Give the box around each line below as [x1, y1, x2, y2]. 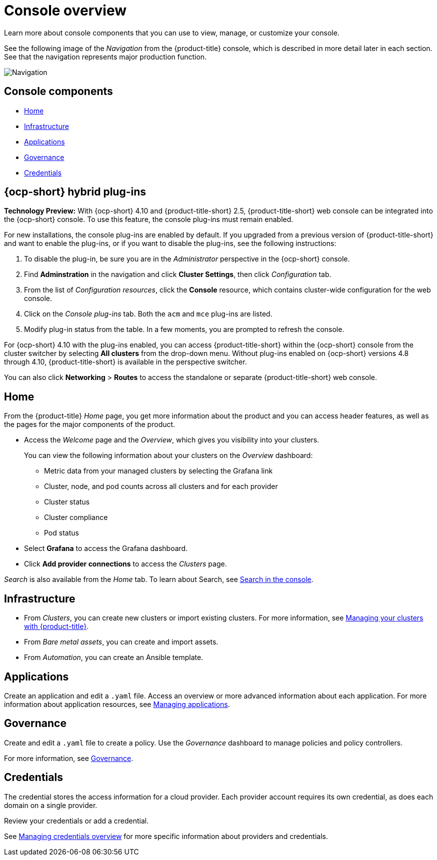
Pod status [44, 528, 79, 537]
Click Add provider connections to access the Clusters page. [24, 559, 227, 568]
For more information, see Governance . [4, 753, 133, 762]
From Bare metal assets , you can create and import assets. [24, 637, 218, 646]
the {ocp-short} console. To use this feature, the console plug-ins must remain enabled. [4, 215, 293, 224]
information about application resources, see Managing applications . [4, 699, 230, 708]
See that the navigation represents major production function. [4, 52, 207, 61]
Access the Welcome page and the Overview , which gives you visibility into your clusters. [24, 435, 319, 444]
